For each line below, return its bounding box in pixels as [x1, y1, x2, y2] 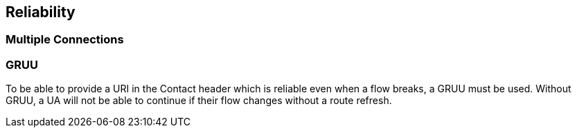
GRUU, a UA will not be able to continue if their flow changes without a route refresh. [6, 94, 392, 107]
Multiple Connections [6, 32, 124, 47]
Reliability [6, 3, 76, 21]
